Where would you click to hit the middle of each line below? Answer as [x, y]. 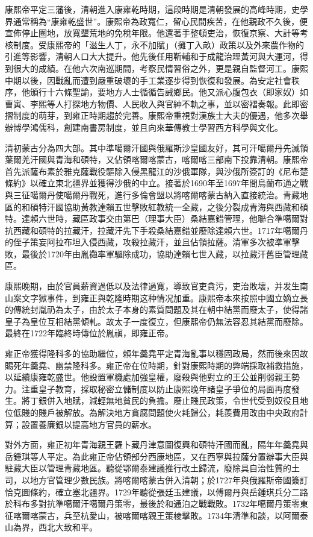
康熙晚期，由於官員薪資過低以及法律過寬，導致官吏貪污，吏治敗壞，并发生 [152, 286]
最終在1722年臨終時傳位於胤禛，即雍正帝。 [89, 333]
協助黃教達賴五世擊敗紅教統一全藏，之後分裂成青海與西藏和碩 [186, 206]
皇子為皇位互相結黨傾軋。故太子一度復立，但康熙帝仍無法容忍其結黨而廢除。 [156, 321]
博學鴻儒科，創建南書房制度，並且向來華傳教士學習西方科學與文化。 [148, 127]
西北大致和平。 [68, 527]
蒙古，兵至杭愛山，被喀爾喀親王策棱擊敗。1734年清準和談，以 [160, 515]
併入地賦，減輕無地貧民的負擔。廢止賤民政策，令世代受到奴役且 [173, 400]
